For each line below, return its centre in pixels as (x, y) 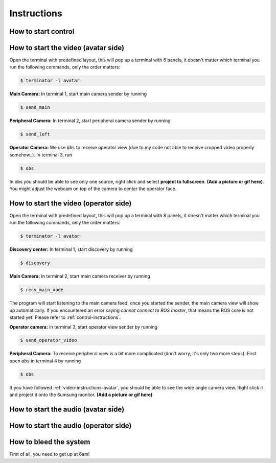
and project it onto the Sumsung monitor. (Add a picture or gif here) (81, 395)
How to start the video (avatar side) (67, 48)
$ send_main (35, 108)
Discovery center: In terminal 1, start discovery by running (71, 249)
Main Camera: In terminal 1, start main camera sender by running (78, 94)
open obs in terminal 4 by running (45, 361)
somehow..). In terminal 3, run (41, 155)
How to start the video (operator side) (71, 203)
